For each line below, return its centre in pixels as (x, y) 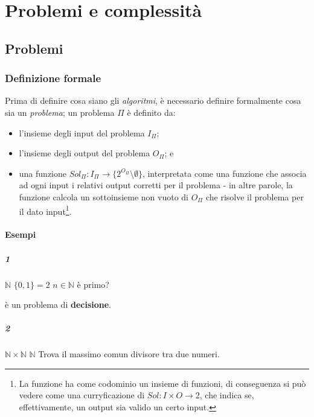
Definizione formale (53, 78)
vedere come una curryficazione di (82, 395)
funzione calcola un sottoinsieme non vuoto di (104, 196)
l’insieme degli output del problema (85, 153)
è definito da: (151, 112)
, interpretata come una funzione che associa (224, 173)
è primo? (93, 284)
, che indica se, (227, 395)
